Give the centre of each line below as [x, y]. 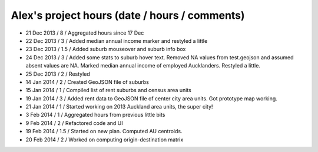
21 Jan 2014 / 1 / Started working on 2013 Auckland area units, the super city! [119, 107]
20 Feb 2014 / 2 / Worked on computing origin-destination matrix [105, 139]
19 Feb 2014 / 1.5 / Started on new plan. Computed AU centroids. [104, 131]
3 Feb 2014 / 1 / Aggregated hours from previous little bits [95, 115]
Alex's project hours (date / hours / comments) [128, 15]
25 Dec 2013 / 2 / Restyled [58, 74]
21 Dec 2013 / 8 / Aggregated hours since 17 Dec [85, 33]
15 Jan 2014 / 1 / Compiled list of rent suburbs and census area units [108, 90]
